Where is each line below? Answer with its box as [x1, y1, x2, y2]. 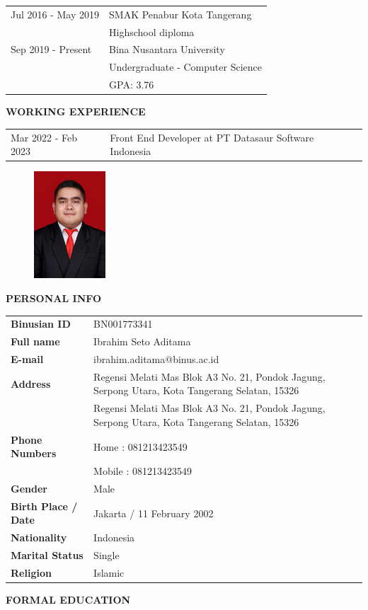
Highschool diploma [109, 24, 195, 39]
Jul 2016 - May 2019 [11, 6, 100, 21]
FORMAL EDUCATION [6, 592, 131, 607]
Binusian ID [11, 316, 71, 331]
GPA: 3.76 [109, 77, 154, 92]
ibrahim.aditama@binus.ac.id [93, 352, 219, 367]
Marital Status [11, 548, 84, 563]
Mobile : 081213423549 [93, 464, 192, 478]
